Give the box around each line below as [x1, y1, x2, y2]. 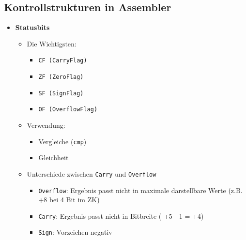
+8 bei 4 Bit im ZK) [38, 195, 100, 205]
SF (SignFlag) [38, 90, 84, 97]
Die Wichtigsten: [27, 38, 77, 48]
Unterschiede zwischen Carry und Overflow [27, 168, 156, 179]
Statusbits [15, 22, 50, 32]
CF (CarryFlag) [38, 57, 87, 64]
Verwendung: [27, 120, 65, 130]
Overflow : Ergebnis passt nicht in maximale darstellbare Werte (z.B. [38, 185, 243, 195]
